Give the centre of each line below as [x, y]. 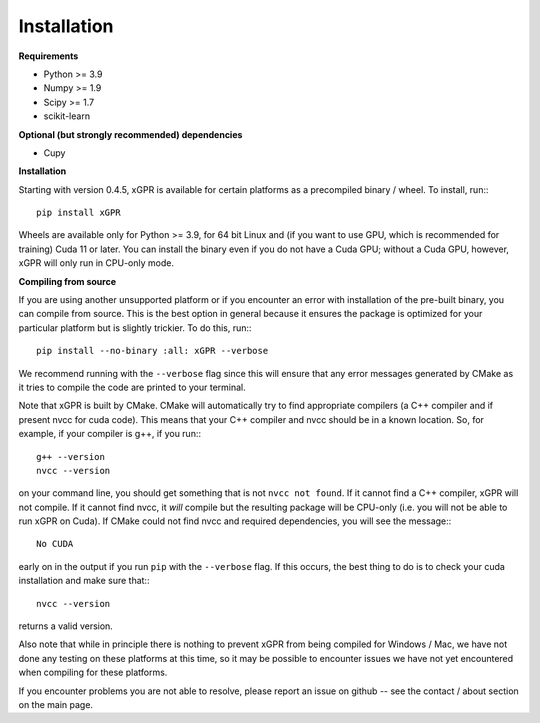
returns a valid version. [66, 626]
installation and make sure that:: [84, 581]
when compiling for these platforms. [93, 672]
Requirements [48, 56]
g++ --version [70, 456]
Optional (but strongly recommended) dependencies [130, 134]
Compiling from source [67, 281]
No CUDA [55, 544]
